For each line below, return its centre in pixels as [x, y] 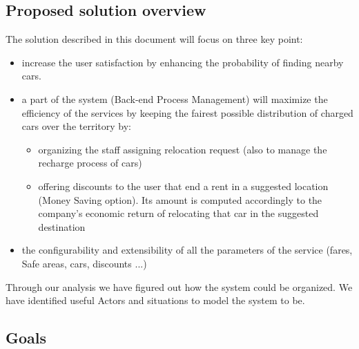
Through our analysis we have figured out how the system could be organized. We [179, 286]
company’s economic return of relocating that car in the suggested [178, 213]
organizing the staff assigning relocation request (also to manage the [183, 149]
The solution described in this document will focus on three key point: [154, 39]
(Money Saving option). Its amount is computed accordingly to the [180, 199]
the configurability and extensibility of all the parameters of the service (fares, [187, 250]
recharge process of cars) [90, 163]
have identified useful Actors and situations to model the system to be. [155, 300]
